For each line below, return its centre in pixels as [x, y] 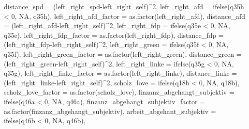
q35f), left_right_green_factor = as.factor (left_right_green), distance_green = [123, 54]
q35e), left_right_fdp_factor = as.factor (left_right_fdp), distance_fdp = [114, 35]
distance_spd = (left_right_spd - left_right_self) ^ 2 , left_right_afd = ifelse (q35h [124, 6]
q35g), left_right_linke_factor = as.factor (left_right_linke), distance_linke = [121, 73]
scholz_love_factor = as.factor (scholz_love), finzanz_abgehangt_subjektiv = [119, 92]
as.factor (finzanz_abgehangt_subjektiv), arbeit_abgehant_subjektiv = [110, 111]
